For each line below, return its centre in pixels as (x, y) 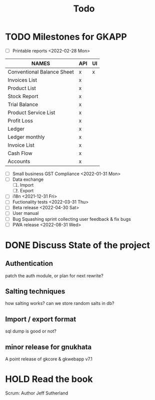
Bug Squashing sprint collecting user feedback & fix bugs (71, 219)
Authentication (29, 264)
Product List (22, 88)
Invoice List (21, 145)
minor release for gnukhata (48, 347)
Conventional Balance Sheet (41, 72)
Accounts (19, 161)
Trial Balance (23, 104)
